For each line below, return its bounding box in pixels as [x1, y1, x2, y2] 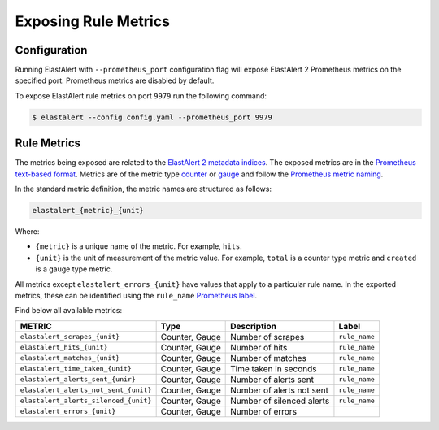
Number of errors [230, 406, 297, 417]
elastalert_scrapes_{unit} [20, 332, 120, 341]
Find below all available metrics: [15, 306, 122, 315]
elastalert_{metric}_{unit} [32, 206, 144, 215]
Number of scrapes [230, 331, 305, 342]
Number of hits [230, 341, 288, 353]
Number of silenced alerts [230, 395, 330, 406]
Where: [15, 227, 40, 237]
